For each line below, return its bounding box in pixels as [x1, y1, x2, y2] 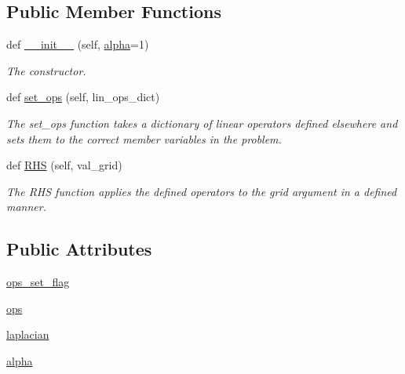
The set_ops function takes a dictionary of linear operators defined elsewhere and [6, 114, 398, 131]
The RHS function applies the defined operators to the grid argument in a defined [6, 183, 397, 199]
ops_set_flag [6, 274, 70, 290]
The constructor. [6, 62, 86, 78]
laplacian [6, 326, 49, 343]
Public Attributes [6, 237, 152, 261]
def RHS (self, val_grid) [6, 157, 122, 173]
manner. [6, 198, 46, 215]
